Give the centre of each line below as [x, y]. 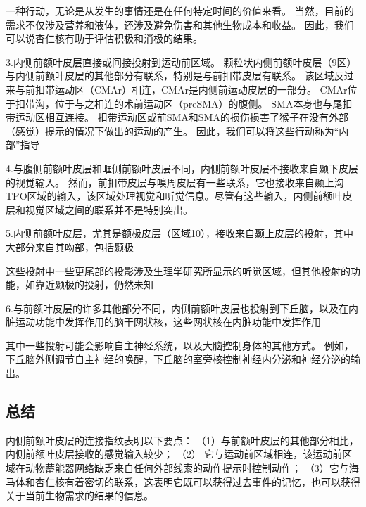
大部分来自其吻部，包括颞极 [70, 246]
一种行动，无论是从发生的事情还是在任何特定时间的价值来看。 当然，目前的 [180, 11]
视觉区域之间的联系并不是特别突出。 [109, 209]
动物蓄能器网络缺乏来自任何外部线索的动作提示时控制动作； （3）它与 [187, 468]
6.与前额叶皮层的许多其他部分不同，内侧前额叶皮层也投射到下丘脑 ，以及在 [177, 308]
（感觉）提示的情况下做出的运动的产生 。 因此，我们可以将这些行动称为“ [172, 130]
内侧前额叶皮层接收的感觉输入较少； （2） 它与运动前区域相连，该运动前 [174, 454]
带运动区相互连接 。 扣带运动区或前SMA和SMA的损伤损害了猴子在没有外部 [177, 117]
